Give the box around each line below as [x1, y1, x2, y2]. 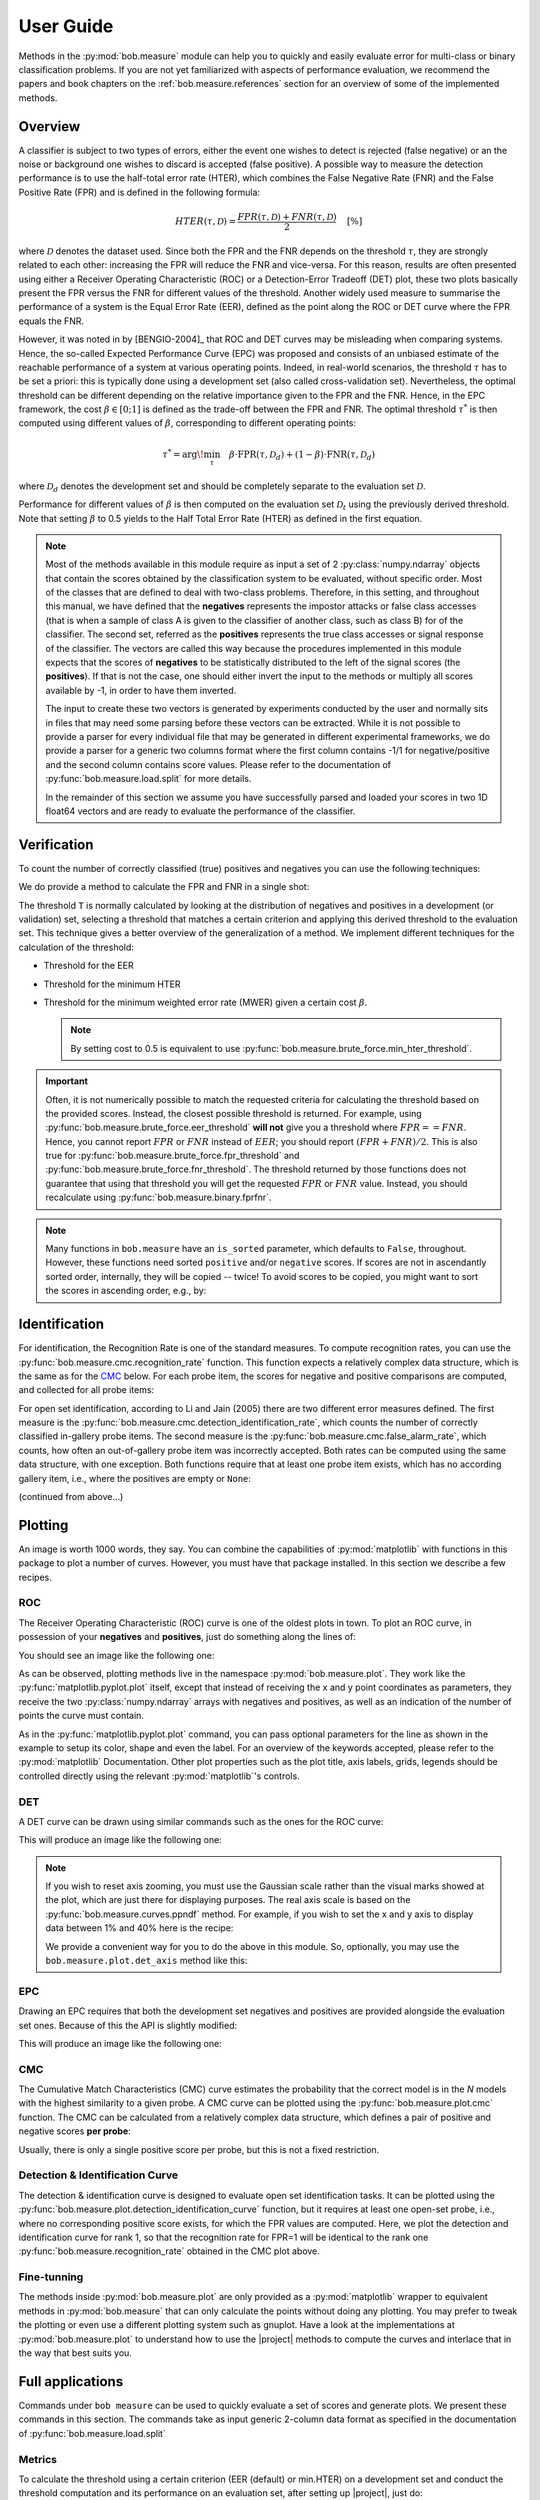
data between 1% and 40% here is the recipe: [45, 1922, 234, 1934]
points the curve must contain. [18, 1710, 145, 1722]
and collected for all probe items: [18, 1384, 155, 1396]
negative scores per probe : [18, 2125, 132, 2137]
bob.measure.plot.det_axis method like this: [45, 1955, 248, 1967]
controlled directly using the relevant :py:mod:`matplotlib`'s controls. [18, 1770, 300, 1782]
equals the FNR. [18, 315, 85, 327]
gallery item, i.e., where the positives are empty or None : [18, 1472, 252, 1484]
